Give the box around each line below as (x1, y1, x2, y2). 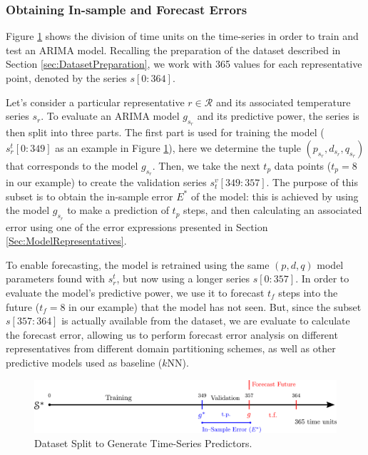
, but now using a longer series (116, 271, 250, 286)
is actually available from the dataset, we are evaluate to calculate (61, 313, 350, 328)
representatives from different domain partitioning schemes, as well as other (6, 341, 336, 356)
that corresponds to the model (6, 158, 138, 173)
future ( (6, 299, 40, 314)
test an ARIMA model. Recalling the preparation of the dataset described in (6, 42, 341, 57)
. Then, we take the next (152, 158, 260, 173)
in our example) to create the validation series (6, 175, 207, 190)
